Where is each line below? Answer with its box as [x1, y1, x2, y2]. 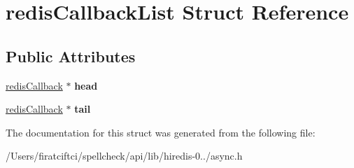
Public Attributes [6, 45, 136, 66]
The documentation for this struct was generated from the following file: [6, 125, 316, 139]
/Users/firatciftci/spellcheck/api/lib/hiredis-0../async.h [6, 148, 243, 163]
